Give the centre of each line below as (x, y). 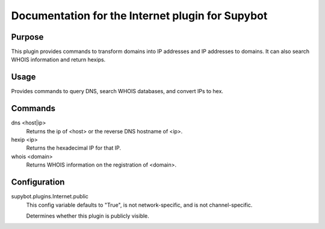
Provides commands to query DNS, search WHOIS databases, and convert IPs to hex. (117, 91)
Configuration (38, 182)
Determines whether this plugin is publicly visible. (88, 216)
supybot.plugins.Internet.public (50, 197)
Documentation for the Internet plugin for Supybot (139, 16)
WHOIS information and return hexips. (58, 60)
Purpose (27, 37)
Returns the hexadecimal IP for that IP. (74, 148)
